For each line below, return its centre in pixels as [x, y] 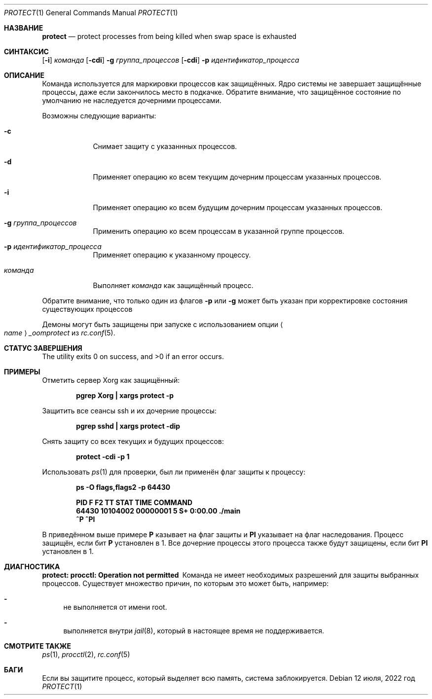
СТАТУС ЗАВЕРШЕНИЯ [43, 348]
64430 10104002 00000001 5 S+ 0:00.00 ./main [158, 511]
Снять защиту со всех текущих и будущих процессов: [133, 441]
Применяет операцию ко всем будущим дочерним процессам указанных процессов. [238, 207]
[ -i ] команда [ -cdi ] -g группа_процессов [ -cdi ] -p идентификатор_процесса [171, 60]
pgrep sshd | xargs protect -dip [128, 426]
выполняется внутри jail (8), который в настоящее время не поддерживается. [194, 631]
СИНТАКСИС [26, 52]
